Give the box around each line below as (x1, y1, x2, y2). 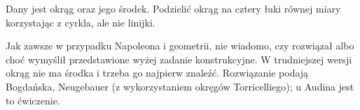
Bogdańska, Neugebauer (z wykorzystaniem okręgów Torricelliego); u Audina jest (6, 79, 354, 93)
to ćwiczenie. (6, 93, 60, 107)
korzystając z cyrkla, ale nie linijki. (6, 15, 155, 29)
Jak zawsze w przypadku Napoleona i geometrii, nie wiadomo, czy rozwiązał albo (6, 38, 354, 53)
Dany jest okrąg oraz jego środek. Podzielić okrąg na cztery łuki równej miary (6, 1, 341, 15)
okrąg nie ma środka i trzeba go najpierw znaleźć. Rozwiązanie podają (6, 65, 309, 80)
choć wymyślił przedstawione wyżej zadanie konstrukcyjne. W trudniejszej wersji (6, 52, 352, 66)
